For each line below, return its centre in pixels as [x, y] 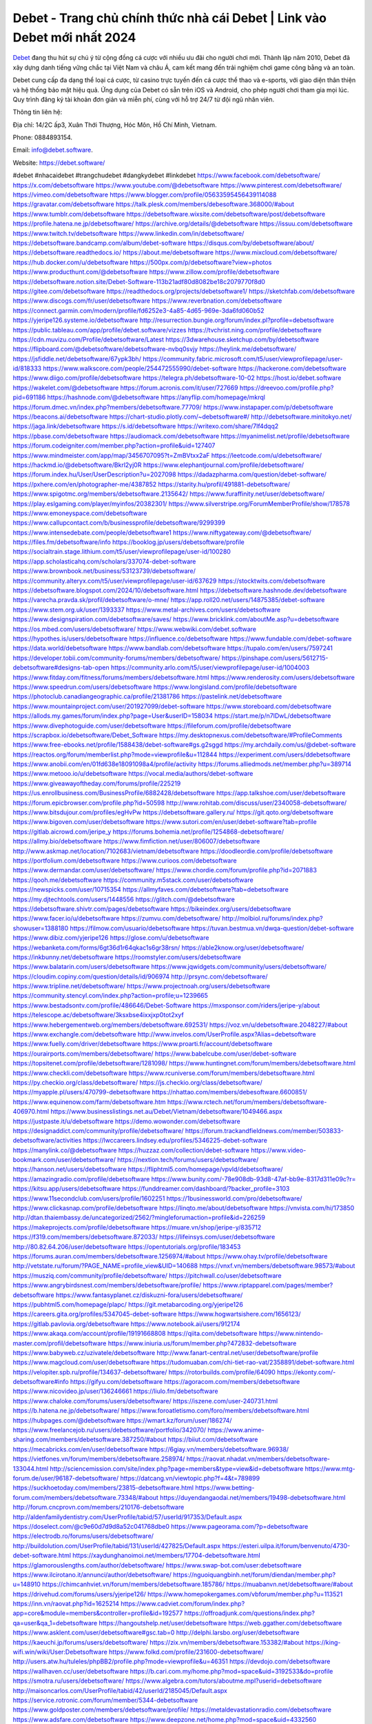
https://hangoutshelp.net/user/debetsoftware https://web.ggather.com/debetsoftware [220, 1623]
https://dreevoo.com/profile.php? [287, 388]
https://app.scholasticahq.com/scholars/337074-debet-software [104, 561]
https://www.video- [278, 1150]
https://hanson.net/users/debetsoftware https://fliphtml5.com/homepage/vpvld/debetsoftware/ [148, 1170]
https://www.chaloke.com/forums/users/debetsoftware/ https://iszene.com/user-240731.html [145, 1401]
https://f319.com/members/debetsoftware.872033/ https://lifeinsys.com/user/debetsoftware [144, 1237]
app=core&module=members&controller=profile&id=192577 [98, 1613]
